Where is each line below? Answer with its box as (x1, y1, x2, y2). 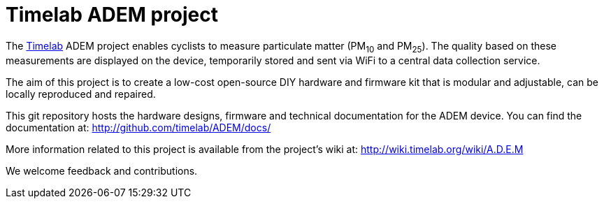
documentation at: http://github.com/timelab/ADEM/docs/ (6, 121, 271, 133)
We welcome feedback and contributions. (6, 164, 198, 177)
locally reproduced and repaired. (6, 87, 156, 100)
